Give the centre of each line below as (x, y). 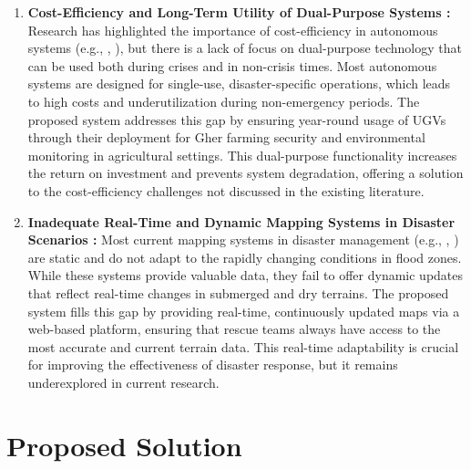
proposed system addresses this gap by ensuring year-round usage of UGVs (237, 119)
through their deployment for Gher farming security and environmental (226, 137)
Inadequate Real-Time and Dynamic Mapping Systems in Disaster (241, 221)
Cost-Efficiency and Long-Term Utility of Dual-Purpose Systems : (239, 12)
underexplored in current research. (123, 382)
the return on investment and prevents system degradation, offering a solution (246, 173)
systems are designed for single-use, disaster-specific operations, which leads (239, 83)
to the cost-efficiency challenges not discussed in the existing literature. (226, 190)
